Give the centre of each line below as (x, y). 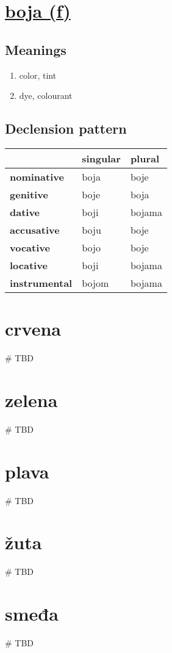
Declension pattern (66, 128)
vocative (30, 247)
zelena (31, 399)
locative (29, 265)
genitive (29, 194)
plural (145, 158)
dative (25, 212)
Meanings (36, 49)
